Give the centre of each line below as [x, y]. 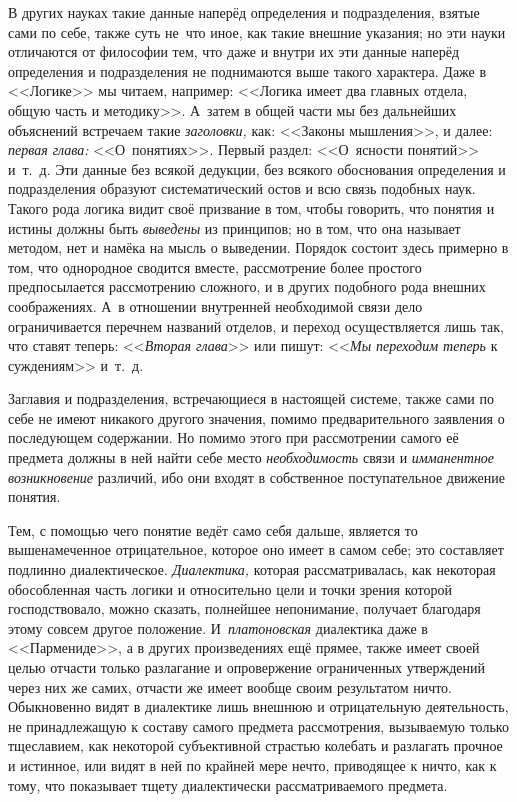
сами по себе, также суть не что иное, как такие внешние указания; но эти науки [257, 31]
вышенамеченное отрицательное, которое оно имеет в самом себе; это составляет [256, 549]
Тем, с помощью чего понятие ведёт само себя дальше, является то [213, 529]
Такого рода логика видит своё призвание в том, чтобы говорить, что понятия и [251, 207]
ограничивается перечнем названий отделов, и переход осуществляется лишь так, [256, 325]
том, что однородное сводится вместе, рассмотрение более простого [215, 266]
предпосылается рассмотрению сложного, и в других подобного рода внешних [247, 286]
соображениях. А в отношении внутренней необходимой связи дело [215, 305]
